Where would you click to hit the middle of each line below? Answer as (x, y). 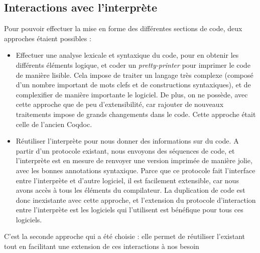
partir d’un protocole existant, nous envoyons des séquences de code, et (125, 150)
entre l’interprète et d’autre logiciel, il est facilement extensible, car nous (127, 180)
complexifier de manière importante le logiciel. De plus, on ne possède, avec (132, 94)
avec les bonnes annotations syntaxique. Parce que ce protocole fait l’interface (136, 170)
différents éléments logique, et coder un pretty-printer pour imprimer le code (133, 65)
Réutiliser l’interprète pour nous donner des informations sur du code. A (127, 141)
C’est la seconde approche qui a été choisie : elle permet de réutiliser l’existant (124, 236)
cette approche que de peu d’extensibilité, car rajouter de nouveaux (120, 104)
